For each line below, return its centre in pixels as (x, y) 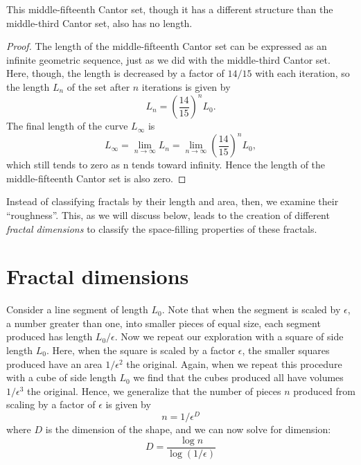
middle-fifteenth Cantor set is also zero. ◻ (96, 178)
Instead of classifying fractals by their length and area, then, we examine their (173, 201)
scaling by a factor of (51, 404)
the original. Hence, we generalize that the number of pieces (154, 391)
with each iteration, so (302, 73)
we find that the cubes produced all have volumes (238, 377)
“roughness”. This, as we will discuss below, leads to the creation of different (168, 214)
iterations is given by (186, 86)
